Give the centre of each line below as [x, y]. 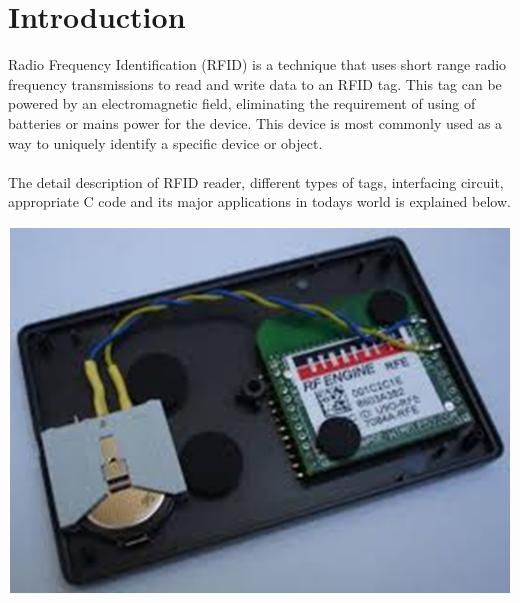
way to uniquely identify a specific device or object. [165, 142]
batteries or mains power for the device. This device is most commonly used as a [255, 122]
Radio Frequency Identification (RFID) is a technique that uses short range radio [257, 64]
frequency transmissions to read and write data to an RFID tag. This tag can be [255, 83]
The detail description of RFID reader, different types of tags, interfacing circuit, [256, 181]
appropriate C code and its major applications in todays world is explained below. [259, 201]
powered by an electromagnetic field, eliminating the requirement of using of [242, 103]
